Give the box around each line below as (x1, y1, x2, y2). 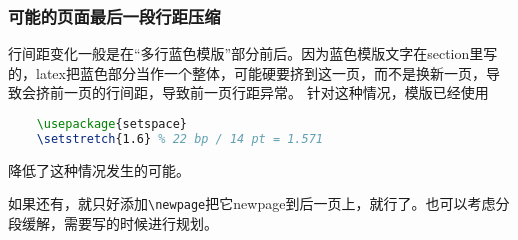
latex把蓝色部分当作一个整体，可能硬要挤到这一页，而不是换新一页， (35, 62, 486, 83)
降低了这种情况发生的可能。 (8, 159, 190, 180)
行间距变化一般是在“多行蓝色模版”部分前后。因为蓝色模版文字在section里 (8, 43, 484, 64)
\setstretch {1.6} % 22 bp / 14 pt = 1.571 (36, 131, 323, 146)
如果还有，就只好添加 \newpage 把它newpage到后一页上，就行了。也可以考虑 (8, 193, 496, 214)
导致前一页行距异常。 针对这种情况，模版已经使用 (161, 82, 489, 103)
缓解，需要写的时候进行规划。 (21, 213, 218, 233)
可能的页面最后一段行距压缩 (8, 3, 221, 28)
